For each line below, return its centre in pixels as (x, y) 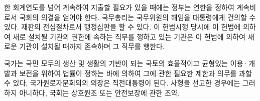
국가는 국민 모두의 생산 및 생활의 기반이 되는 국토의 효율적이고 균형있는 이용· (126, 63)
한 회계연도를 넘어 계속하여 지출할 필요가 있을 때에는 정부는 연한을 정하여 (119, 7)
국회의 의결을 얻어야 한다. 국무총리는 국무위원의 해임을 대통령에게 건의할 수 (138, 17)
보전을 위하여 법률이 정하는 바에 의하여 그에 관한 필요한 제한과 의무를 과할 (136, 73)
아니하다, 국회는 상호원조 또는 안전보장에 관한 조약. (99, 92)
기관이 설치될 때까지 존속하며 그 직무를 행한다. (92, 46)
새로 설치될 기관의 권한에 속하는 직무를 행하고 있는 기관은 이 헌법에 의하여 (129, 36)
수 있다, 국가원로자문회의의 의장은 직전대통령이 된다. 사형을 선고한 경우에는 (122, 83)
